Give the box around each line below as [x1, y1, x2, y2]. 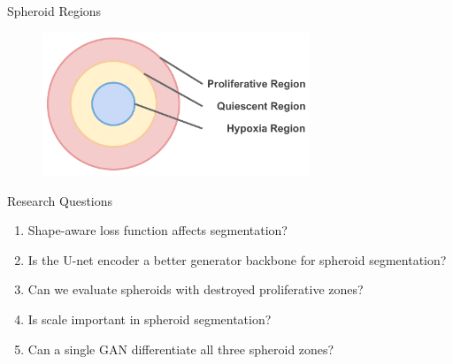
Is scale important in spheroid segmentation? [27, 309, 272, 328]
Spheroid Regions [7, 2, 102, 19]
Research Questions [7, 191, 113, 209]
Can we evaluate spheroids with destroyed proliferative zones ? [27, 280, 364, 299]
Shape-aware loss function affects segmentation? [27, 221, 288, 239]
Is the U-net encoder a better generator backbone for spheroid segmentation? [27, 250, 447, 269]
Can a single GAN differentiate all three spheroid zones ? [27, 339, 334, 358]
